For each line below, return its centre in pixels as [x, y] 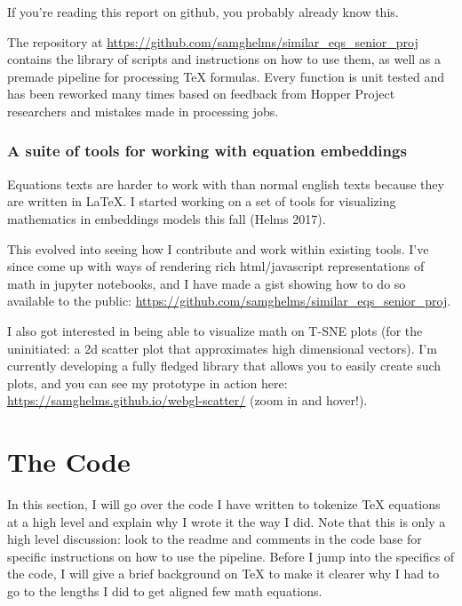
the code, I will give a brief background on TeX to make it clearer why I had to [223, 574]
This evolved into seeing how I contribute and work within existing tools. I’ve [218, 248]
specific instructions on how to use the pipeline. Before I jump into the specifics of [231, 556]
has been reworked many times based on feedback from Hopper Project [201, 94]
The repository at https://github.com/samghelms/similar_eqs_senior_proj [213, 41]
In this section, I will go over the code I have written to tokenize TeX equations [224, 504]
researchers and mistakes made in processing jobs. [143, 111]
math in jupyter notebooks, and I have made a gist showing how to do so [207, 283]
